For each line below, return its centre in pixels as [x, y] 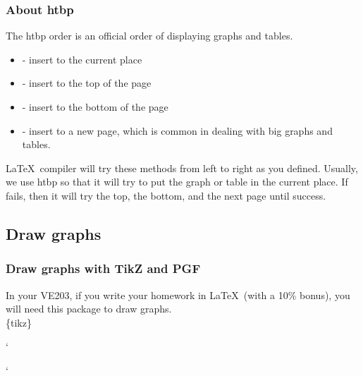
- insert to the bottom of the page [95, 107]
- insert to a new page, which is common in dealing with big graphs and [177, 130]
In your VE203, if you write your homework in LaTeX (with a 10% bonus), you [178, 295]
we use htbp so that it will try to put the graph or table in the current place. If [177, 182]
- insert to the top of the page [87, 83]
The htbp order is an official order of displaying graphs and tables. [149, 36]
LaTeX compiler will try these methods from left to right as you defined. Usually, [182, 168]
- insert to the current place [82, 59]
